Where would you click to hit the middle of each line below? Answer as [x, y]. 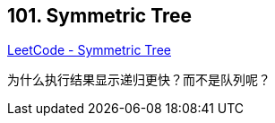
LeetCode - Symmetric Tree [89, 50]
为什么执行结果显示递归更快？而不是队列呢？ [139, 80]
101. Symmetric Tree [100, 16]
